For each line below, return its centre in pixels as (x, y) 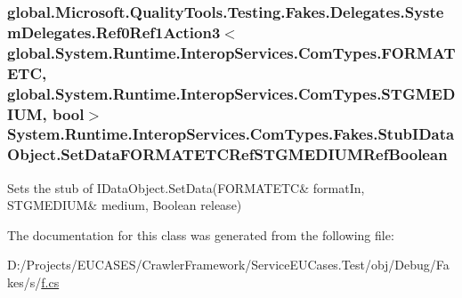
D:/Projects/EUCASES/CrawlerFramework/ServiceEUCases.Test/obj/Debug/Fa (228, 265)
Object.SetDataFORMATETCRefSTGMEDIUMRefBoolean (227, 154)
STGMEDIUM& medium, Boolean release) (125, 205)
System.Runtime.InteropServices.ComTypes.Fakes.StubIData (231, 134)
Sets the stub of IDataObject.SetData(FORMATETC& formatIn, (186, 187)
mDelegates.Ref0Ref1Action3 (114, 32)
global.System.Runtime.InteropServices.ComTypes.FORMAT (231, 52)
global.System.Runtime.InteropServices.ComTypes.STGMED (231, 93)
